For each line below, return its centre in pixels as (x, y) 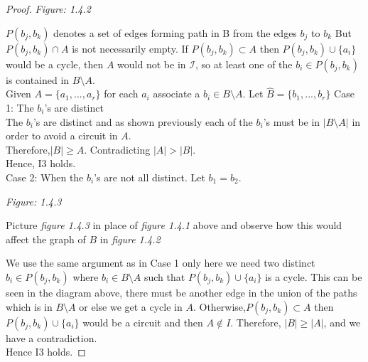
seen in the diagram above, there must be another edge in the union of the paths (182, 292)
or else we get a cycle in (131, 306)
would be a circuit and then (143, 322)
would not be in (152, 64)
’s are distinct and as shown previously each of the (143, 121)
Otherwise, (222, 306)
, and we (342, 322)
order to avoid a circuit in (62, 135)
